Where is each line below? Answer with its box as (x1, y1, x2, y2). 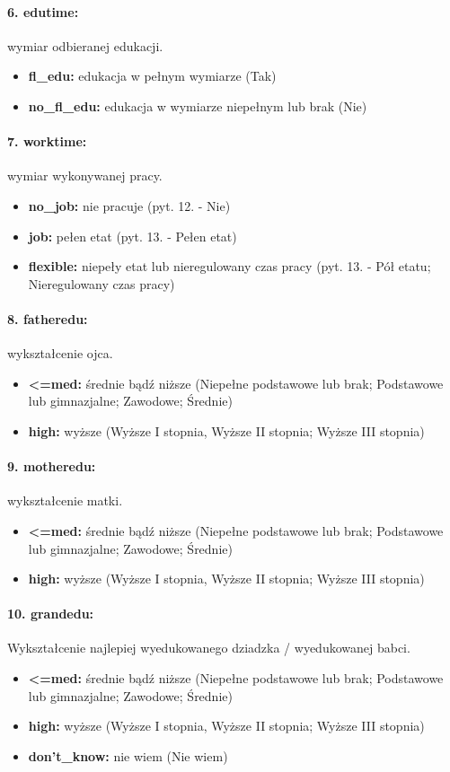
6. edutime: (7, 2, 79, 21)
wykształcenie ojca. (7, 344, 113, 363)
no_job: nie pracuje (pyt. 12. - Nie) (28, 196, 231, 215)
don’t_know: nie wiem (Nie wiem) (28, 746, 228, 765)
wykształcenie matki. (7, 491, 123, 510)
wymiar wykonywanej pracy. (7, 166, 163, 185)
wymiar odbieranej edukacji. (7, 36, 163, 55)
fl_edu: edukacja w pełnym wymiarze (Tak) (28, 66, 277, 85)
